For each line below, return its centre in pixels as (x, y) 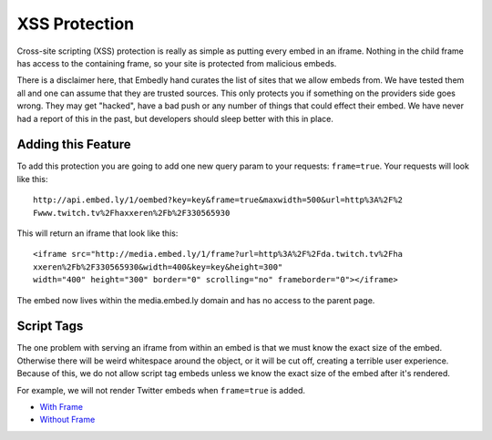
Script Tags (50, 327)
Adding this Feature (74, 144)
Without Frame (67, 420)
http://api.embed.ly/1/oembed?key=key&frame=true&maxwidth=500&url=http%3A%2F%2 (218, 200)
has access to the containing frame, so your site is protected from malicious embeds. (177, 63)
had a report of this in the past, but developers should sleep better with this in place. (175, 118)
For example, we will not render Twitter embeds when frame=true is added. (161, 390)
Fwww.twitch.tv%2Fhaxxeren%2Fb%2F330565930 (132, 213)
